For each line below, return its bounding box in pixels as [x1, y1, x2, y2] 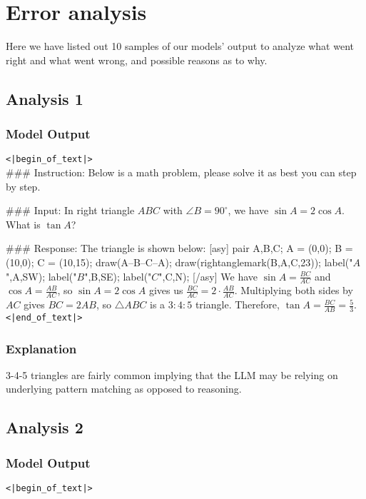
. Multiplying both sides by [234, 283, 353, 298]
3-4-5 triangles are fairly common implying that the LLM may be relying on [6, 367, 338, 382]
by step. [6, 178, 41, 193]
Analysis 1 [6, 87, 83, 109]
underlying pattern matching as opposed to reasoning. [6, 381, 242, 396]
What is [6, 216, 41, 231]
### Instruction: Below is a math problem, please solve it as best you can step [6, 164, 357, 179]
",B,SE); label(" [84, 268, 152, 283]
